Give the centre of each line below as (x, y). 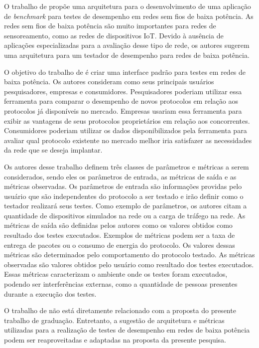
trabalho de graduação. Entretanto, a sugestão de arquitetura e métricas (114, 320)
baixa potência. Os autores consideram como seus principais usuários (109, 82)
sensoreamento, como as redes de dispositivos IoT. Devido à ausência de (114, 35)
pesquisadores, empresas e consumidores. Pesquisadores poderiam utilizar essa (123, 91)
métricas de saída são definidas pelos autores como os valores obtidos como (118, 225)
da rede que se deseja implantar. (53, 150)
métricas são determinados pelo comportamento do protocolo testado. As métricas (129, 255)
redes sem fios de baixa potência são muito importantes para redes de (110, 26)
